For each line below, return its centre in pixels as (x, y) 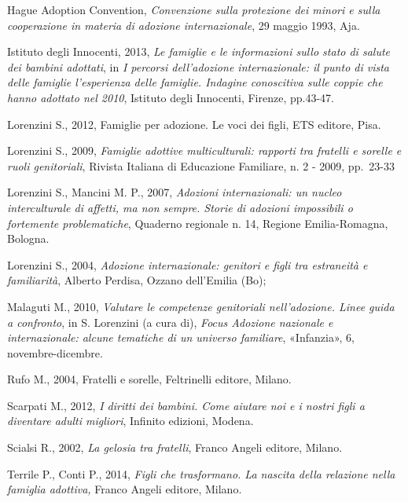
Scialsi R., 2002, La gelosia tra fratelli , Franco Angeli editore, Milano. (175, 447)
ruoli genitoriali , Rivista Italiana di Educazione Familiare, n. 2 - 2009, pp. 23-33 (201, 165)
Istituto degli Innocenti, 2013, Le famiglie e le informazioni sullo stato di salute (198, 51)
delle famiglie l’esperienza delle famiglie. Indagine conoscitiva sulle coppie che (195, 82)
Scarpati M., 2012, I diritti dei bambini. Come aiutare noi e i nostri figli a (186, 405)
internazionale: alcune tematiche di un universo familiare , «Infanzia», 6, (181, 337)
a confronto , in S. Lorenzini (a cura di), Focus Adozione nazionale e (170, 322)
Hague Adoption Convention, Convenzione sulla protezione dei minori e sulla (194, 9)
